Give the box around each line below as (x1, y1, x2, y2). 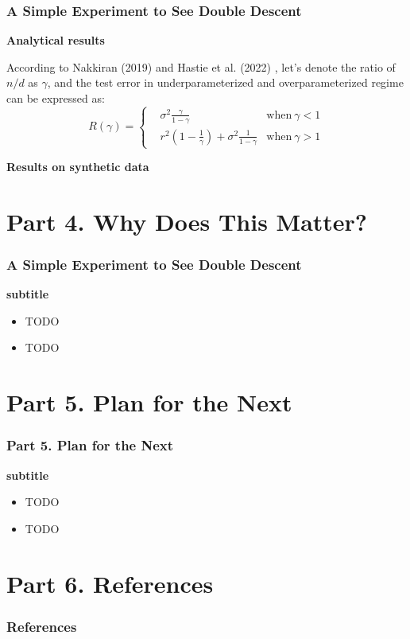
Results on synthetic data (6, 158, 149, 175)
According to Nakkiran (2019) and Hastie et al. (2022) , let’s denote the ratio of (6, 58, 396, 75)
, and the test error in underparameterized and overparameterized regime (47, 74, 404, 91)
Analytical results (6, 32, 105, 49)
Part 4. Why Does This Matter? (6, 205, 368, 237)
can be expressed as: (6, 90, 105, 106)
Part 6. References (6, 567, 214, 599)
